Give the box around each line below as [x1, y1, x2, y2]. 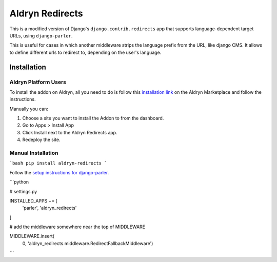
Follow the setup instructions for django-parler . [9, 169, 109, 175]
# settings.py [9, 188, 37, 194]
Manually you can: [9, 106, 49, 112]
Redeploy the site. [22, 136, 61, 143]
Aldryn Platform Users [9, 78, 67, 86]
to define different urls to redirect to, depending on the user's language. [9, 49, 162, 55]
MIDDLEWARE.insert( [9, 233, 55, 239]
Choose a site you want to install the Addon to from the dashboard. [22, 115, 164, 122]
